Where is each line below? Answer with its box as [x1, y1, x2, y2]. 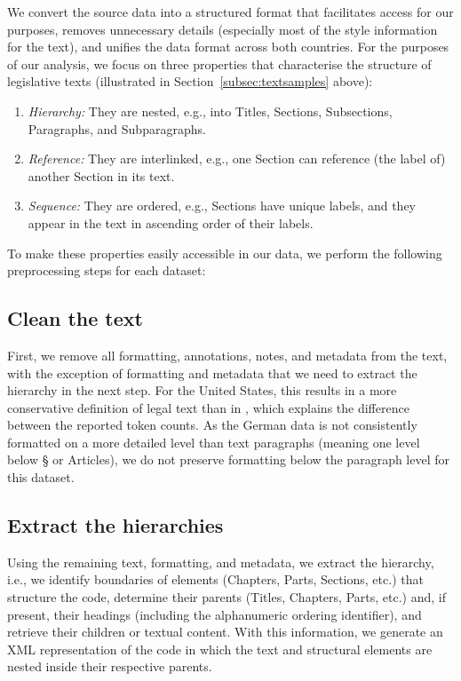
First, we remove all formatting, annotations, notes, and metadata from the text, [7, 345, 448, 364]
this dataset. [7, 468, 75, 487]
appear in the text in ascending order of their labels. [28, 213, 314, 232]
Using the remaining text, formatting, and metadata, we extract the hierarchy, [7, 552, 434, 571]
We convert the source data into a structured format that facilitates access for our [7, 3, 454, 20]
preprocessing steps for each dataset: [7, 261, 206, 280]
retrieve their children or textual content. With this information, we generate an [7, 622, 443, 641]
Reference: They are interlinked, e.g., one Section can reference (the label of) [28, 149, 446, 168]
